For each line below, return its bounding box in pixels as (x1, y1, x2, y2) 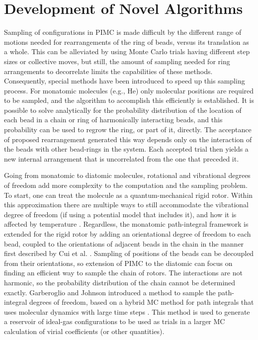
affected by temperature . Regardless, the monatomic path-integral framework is (4, 219, 249, 229)
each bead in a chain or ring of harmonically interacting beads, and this (4, 114, 223, 125)
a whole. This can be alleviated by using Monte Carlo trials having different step (4, 46, 250, 57)
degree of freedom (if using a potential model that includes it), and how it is (4, 209, 237, 219)
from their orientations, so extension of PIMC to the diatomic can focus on (4, 257, 233, 268)
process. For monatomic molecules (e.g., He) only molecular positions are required (4, 85, 254, 95)
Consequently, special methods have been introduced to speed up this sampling (4, 76, 245, 86)
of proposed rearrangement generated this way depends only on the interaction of (4, 134, 252, 144)
